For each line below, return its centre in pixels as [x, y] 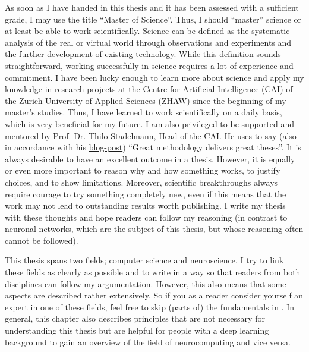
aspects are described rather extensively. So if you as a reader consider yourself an [154, 295]
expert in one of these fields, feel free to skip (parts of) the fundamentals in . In [150, 307]
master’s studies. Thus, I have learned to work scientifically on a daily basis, [144, 112]
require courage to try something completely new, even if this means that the [146, 194]
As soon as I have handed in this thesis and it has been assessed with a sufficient [152, 7]
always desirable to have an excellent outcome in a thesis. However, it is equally [150, 158]
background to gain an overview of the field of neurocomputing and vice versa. [148, 342]
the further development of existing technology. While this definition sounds [143, 54]
